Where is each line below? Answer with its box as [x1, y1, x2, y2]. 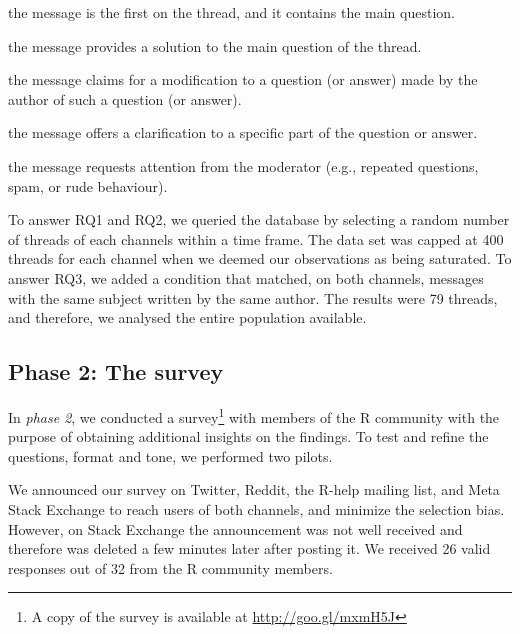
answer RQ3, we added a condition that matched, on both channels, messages [8, 267, 484, 288]
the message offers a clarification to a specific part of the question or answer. [8, 122, 478, 143]
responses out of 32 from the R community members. [8, 557, 333, 578]
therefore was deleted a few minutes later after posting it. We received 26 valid [8, 538, 491, 559]
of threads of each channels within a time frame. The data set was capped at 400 [8, 228, 504, 249]
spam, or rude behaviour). [8, 175, 168, 196]
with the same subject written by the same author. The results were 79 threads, [8, 287, 498, 308]
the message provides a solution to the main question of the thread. [8, 35, 422, 56]
